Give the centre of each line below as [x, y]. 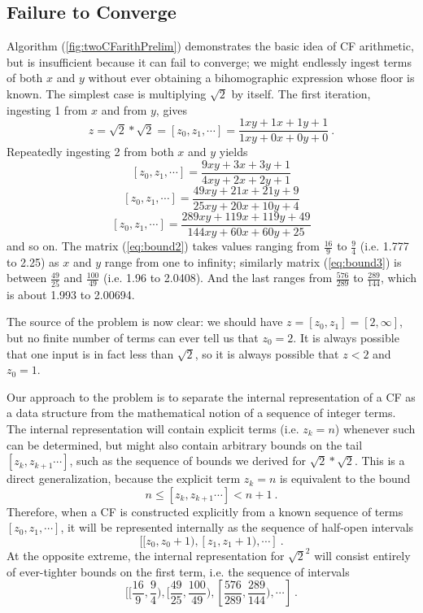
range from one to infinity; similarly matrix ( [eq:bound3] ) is [253, 261]
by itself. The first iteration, [301, 93]
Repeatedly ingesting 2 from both [90, 152]
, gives [172, 109]
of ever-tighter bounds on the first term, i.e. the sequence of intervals [178, 571]
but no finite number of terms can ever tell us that [133, 337]
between [27, 278]
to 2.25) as [33, 261]
